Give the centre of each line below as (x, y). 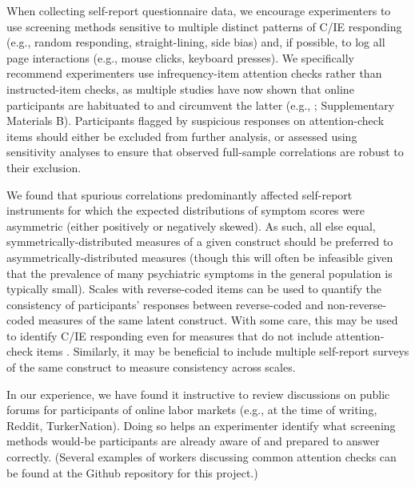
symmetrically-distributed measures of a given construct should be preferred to (200, 241)
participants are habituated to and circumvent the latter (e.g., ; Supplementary (201, 105)
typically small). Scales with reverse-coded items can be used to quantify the (194, 289)
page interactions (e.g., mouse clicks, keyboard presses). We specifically (181, 57)
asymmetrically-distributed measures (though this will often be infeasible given (200, 257)
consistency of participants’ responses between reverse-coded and (165, 304)
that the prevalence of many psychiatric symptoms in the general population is (200, 273)
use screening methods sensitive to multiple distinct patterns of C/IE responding (204, 26)
